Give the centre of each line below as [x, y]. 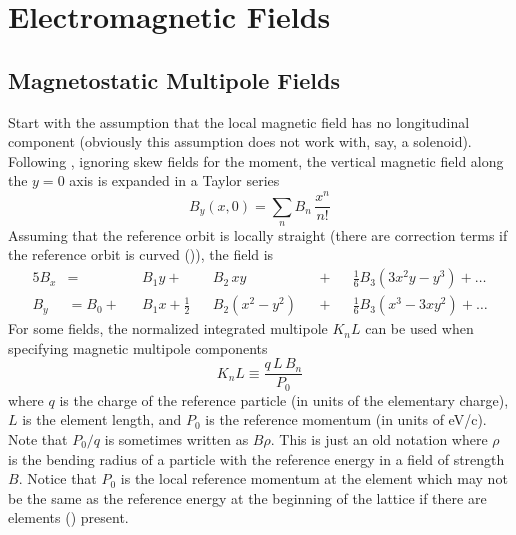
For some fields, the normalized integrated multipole [168, 328]
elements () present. [68, 517]
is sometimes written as [176, 439]
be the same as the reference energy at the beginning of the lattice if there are [247, 497]
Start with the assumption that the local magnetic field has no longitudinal [239, 121]
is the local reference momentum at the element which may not [314, 478]
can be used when [419, 328]
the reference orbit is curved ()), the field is [141, 254]
